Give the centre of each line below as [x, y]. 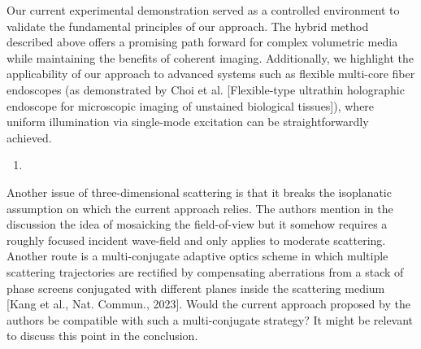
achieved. [29, 137]
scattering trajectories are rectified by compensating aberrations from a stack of [205, 271]
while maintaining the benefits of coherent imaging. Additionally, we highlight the [210, 57]
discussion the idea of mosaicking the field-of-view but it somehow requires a [197, 224]
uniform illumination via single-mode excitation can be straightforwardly [188, 122]
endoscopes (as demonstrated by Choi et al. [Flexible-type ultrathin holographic [206, 89]
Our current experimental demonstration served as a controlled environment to [203, 10]
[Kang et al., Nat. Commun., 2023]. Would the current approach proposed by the [208, 304]
